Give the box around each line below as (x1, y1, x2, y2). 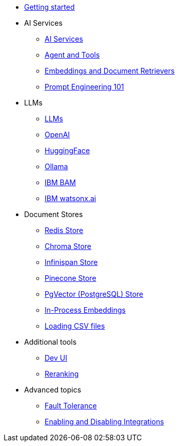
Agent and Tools (45, 50, 100, 59)
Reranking (45, 369, 79, 378)
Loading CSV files (45, 322, 105, 330)
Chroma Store (45, 242, 92, 251)
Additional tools (24, 337, 77, 346)
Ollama (45, 162, 68, 171)
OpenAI (45, 130, 70, 139)
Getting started (24, 3, 75, 11)
